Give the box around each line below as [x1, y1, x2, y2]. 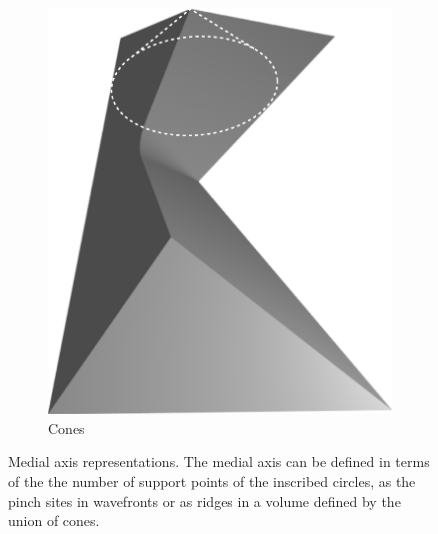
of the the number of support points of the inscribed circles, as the [8, 470, 416, 491]
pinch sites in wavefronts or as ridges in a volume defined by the [8, 490, 401, 511]
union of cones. [8, 510, 100, 531]
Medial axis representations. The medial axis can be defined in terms [8, 451, 430, 472]
